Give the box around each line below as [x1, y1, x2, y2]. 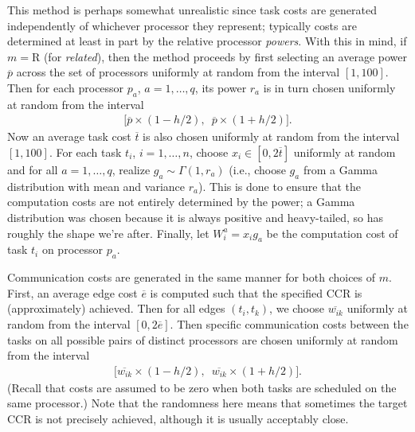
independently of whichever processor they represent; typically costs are [7, 17, 357, 33]
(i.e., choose [229, 161, 286, 177]
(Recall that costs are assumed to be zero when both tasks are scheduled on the [7, 379, 397, 395]
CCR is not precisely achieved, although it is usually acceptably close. [7, 410, 349, 426]
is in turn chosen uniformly [263, 79, 396, 95]
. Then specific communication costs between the [170, 315, 409, 332]
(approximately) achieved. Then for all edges [7, 300, 225, 317]
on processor [41, 241, 103, 258]
